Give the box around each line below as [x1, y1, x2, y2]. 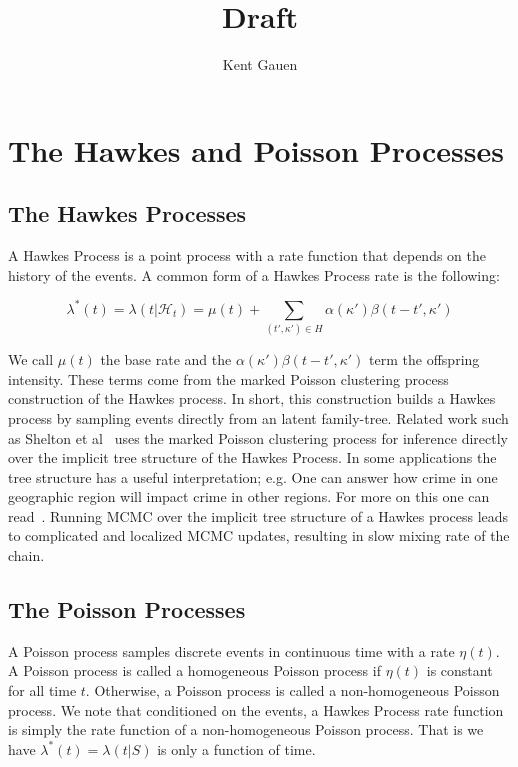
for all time [8, 680, 77, 701]
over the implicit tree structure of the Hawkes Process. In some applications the [8, 447, 497, 468]
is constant [426, 660, 493, 681]
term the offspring [369, 349, 480, 370]
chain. [8, 545, 45, 566]
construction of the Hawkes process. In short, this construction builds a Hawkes [8, 388, 496, 409]
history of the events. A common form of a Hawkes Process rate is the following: [8, 264, 500, 285]
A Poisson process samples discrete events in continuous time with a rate [8, 640, 455, 661]
